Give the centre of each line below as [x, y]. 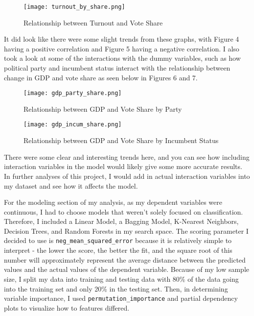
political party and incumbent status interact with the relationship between [117, 68]
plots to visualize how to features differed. [67, 307]
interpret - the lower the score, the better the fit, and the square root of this [118, 250]
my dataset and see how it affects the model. [71, 185]
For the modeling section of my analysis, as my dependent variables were [113, 202]
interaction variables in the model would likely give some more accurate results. [123, 166]
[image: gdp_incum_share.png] [73, 125]
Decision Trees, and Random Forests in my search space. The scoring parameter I [126, 231]
